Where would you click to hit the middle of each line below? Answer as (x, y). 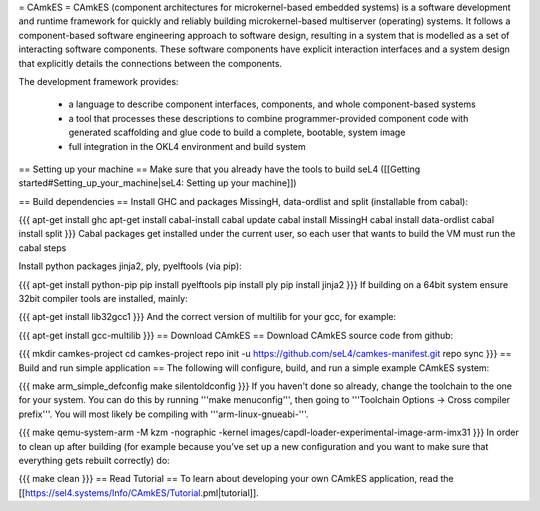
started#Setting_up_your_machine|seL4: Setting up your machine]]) (157, 183)
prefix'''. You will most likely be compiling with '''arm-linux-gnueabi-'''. (163, 414)
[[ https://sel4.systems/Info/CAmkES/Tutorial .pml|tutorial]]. (138, 492)
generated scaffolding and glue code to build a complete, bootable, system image (237, 132)
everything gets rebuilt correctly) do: (94, 460)
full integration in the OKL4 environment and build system (187, 146)
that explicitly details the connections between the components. (150, 63)
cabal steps (42, 247)
